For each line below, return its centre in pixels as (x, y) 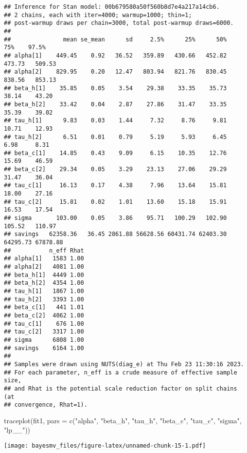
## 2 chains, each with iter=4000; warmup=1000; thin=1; (98, 15)
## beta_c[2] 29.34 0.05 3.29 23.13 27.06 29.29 (115, 169)
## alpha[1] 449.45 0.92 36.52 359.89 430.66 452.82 (115, 55)
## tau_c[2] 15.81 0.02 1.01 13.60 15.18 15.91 (115, 202)
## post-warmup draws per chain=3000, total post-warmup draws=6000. (119, 23)
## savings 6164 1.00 (44, 348)
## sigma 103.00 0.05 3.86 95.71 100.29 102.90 (115, 218)
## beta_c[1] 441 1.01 (44, 307)
